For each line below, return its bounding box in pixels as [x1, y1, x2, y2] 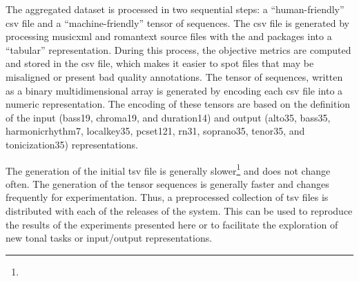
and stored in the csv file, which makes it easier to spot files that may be [6, 56, 314, 70]
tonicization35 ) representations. [6, 137, 138, 151]
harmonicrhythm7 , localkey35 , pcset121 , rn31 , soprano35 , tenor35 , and [6, 124, 305, 138]
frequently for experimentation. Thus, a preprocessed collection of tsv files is [6, 190, 329, 204]
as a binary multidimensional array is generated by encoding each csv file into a [6, 83, 343, 97]
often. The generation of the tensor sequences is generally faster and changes [6, 176, 329, 191]
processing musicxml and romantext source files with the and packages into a [6, 29, 332, 43]
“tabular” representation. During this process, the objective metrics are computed [6, 42, 351, 57]
